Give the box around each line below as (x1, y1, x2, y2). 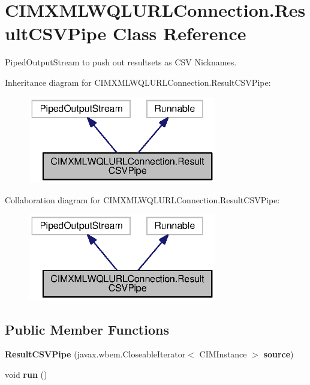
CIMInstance (199, 348, 247, 360)
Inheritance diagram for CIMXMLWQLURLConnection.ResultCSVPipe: (5, 76, 271, 88)
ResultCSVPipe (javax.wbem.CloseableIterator (5, 348, 186, 360)
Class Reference (113, 21, 246, 46)
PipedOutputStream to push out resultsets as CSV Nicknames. (5, 56, 237, 68)
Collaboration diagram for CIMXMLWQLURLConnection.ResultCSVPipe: (5, 193, 280, 206)
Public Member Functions (5, 320, 169, 338)
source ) (263, 348, 294, 360)
